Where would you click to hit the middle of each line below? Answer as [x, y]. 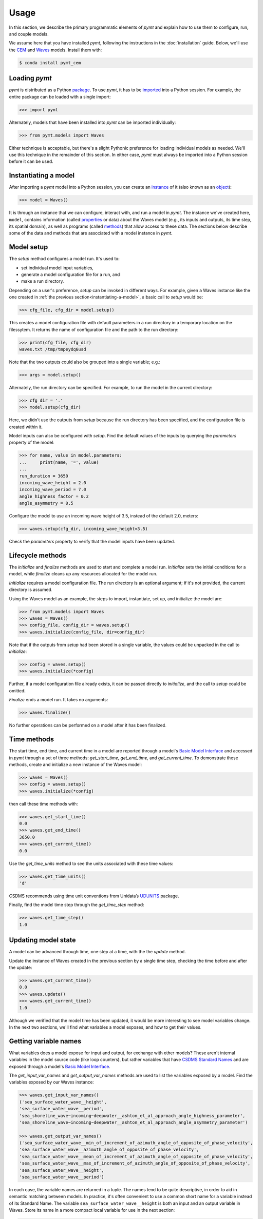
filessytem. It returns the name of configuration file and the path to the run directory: [94, 330]
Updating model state [42, 940]
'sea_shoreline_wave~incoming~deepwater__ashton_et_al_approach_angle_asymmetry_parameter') [133, 1122]
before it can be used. [31, 161]
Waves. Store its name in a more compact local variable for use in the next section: [92, 1210]
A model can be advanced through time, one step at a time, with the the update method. [97, 952]
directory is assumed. [31, 590]
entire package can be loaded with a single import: [60, 97]
